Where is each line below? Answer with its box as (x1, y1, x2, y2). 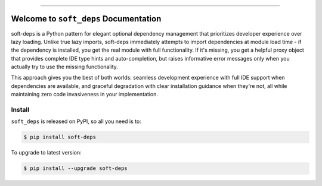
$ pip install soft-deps (23, 134, 97, 141)
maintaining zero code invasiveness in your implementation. (11, 91, 158, 98)
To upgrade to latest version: (11, 149, 82, 156)
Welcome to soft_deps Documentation (11, 14, 162, 24)
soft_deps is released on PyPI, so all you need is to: (11, 118, 141, 125)
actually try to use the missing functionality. (11, 63, 119, 71)
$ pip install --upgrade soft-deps (23, 165, 128, 172)
